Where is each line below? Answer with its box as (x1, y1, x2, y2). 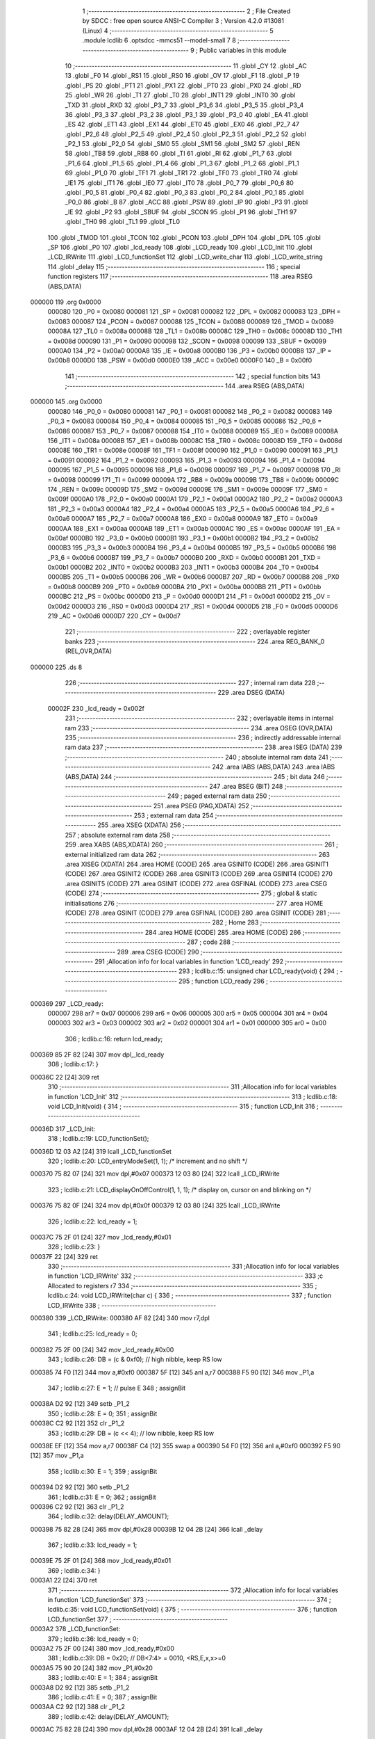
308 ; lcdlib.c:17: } (47, 1060, 99, 1068)
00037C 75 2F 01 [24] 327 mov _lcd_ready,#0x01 (30, 1233, 172, 1241)
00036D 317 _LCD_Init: (30, 1124, 96, 1133)
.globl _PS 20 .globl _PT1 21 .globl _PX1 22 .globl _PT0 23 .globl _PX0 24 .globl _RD (65, 81, 301, 90)
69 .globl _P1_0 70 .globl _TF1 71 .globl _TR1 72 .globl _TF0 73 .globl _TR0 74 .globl (65, 169, 298, 177)
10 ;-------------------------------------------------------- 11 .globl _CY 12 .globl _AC (65, 61, 307, 70)
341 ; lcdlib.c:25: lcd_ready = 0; (47, 1329, 138, 1338)
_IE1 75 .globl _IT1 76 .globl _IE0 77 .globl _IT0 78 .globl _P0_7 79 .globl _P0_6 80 (65, 178, 294, 187)
